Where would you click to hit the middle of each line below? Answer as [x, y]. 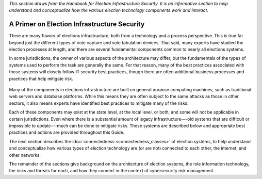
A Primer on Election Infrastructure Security [77, 24]
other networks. [25, 155]
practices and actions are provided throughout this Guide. [67, 132]
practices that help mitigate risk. [41, 79]
